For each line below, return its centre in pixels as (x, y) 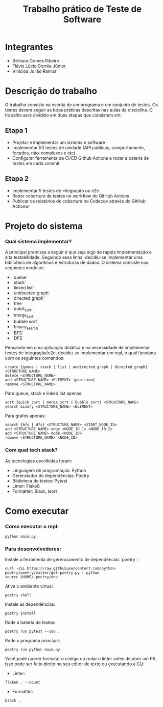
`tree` (18, 303)
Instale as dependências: (30, 604)
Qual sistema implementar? (38, 241)
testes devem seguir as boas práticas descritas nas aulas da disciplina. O (79, 110)
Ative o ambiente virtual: (30, 586)
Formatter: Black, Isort (35, 491)
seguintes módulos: (25, 268)
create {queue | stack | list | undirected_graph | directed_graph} (76, 367)
